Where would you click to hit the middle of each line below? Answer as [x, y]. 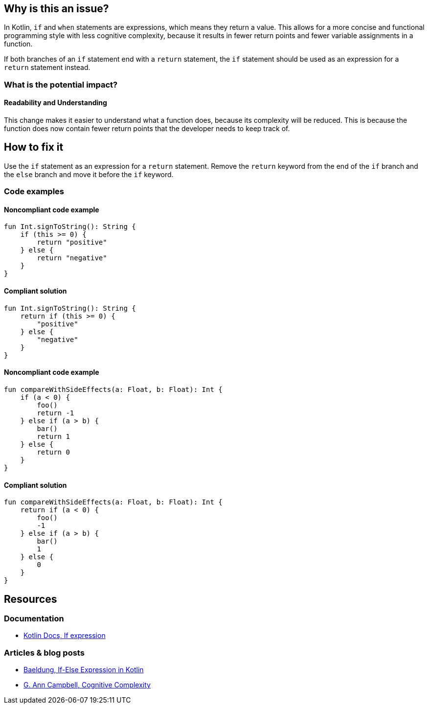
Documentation [34, 618]
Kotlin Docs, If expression [65, 636]
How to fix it [34, 147]
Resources [31, 599]
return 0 [53, 452]
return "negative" [72, 258]
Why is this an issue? [56, 9]
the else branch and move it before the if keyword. [89, 174]
